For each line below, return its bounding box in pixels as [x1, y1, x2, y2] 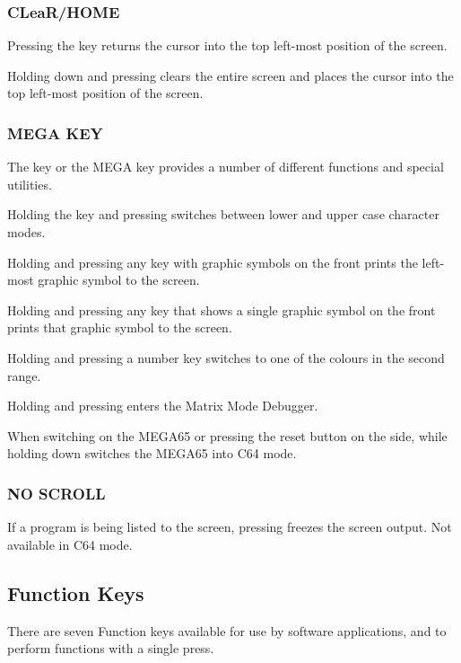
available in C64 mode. [7, 535, 133, 553]
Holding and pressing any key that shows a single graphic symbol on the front [7, 300, 436, 319]
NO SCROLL [7, 482, 106, 504]
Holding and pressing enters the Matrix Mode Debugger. [7, 396, 318, 415]
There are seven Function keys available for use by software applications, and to [7, 621, 447, 640]
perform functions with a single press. [7, 639, 214, 658]
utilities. [7, 174, 52, 193]
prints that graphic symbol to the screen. [7, 318, 232, 337]
